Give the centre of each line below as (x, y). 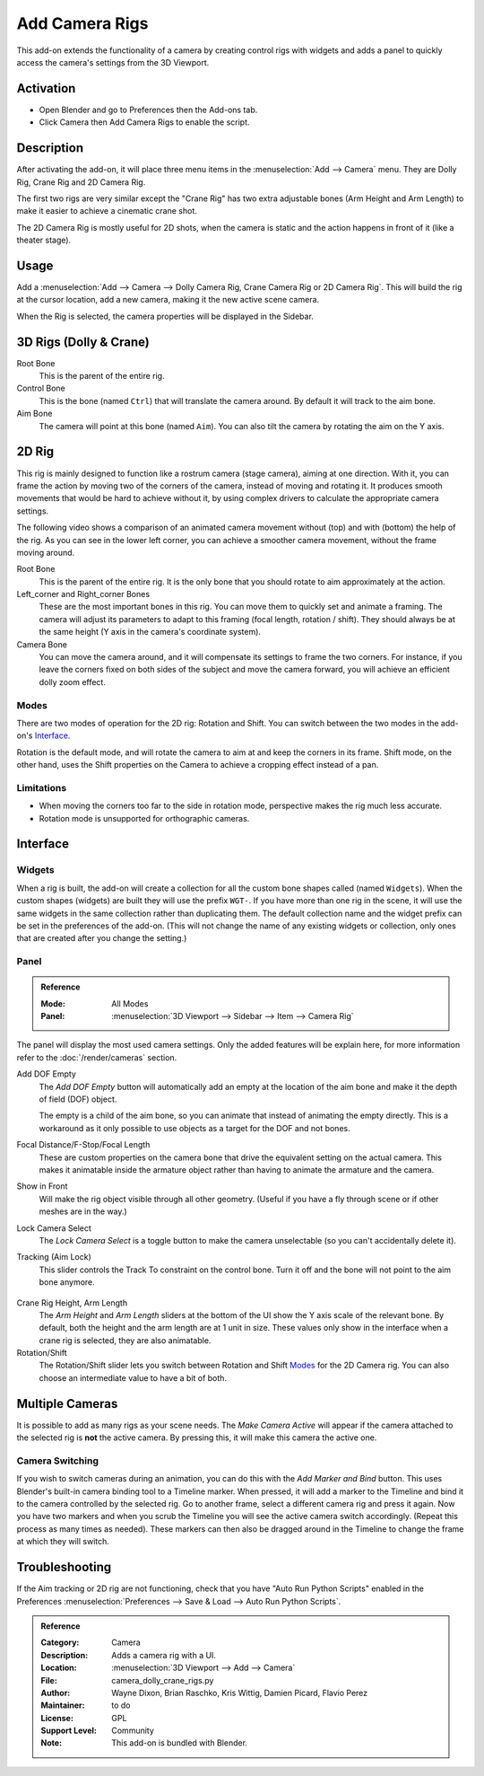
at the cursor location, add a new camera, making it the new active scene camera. (168, 300)
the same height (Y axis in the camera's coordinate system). (150, 632)
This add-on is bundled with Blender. (180, 1743)
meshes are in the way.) (83, 1211)
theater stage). (44, 240)
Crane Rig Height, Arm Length (72, 1303)
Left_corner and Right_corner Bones (83, 594)
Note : (52, 1743)
